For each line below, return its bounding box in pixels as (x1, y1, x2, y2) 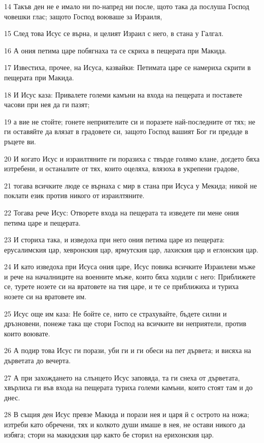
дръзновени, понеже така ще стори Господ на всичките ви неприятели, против (4, 318, 247, 329)
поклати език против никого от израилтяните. (4, 190, 145, 201)
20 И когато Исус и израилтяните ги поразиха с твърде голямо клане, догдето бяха (4, 153, 260, 164)
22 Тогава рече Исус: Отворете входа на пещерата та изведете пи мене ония (4, 207, 239, 217)
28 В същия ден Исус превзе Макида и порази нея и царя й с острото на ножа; (4, 409, 249, 420)
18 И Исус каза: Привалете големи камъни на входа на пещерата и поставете (4, 89, 242, 100)
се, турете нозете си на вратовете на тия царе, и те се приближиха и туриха (4, 281, 239, 292)
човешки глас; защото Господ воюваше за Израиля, (4, 11, 162, 21)
